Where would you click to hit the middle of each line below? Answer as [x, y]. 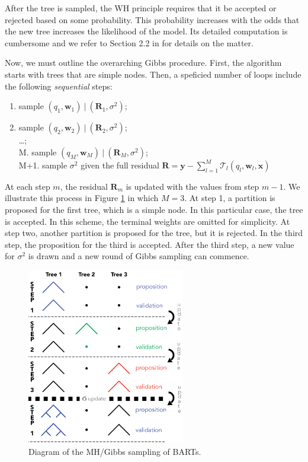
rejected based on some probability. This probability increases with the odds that [152, 19]
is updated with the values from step [192, 186]
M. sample [38, 152]
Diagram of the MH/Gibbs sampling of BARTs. [115, 451]
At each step [28, 186]
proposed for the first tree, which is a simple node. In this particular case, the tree [154, 209]
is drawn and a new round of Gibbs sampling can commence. [139, 256]
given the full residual [120, 165]
